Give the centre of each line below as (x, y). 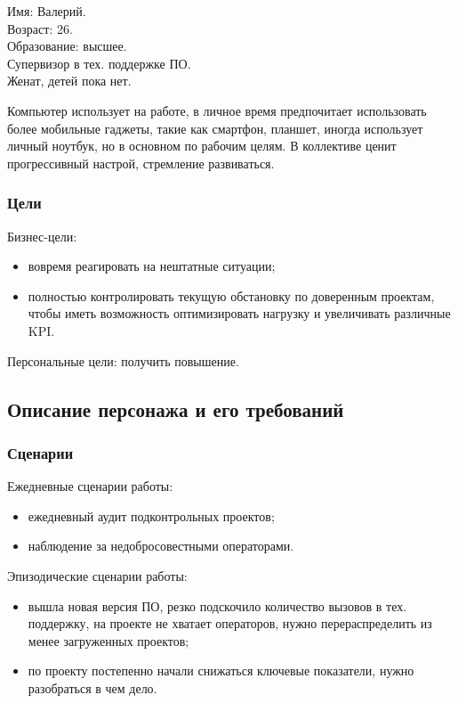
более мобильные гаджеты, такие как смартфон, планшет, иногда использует (215, 128)
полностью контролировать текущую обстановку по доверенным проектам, (231, 295)
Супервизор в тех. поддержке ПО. (99, 63)
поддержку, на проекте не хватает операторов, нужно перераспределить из (230, 623)
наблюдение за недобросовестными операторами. (161, 546)
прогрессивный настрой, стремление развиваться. (141, 163)
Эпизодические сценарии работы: (97, 575)
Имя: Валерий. (47, 11)
